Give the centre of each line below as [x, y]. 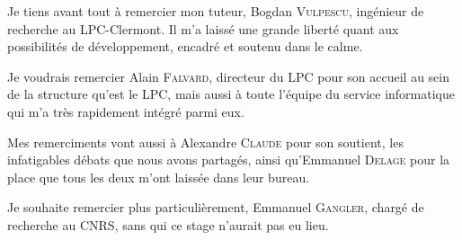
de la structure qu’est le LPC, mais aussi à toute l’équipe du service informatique [231, 94]
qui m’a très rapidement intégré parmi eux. [126, 111]
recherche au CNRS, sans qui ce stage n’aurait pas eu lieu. [168, 224]
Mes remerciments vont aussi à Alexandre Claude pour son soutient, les [205, 142]
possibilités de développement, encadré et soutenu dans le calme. [185, 46]
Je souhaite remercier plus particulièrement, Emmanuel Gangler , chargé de [216, 207]
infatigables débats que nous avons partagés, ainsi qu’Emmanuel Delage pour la [229, 160]
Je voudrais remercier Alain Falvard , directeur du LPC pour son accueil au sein [229, 76]
